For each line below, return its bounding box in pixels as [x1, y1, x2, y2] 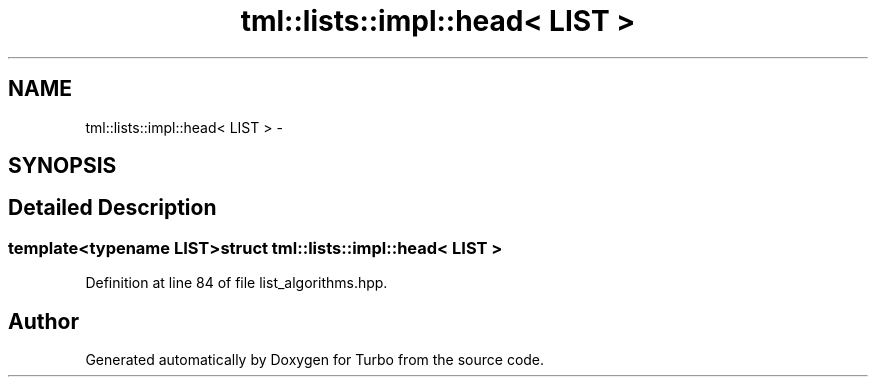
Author [8, 308, 79, 334]
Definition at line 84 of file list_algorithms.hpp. [85, 274, 388, 292]
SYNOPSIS [8, 153, 117, 179]
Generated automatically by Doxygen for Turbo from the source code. [85, 351, 545, 369]
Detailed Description [8, 195, 217, 221]
